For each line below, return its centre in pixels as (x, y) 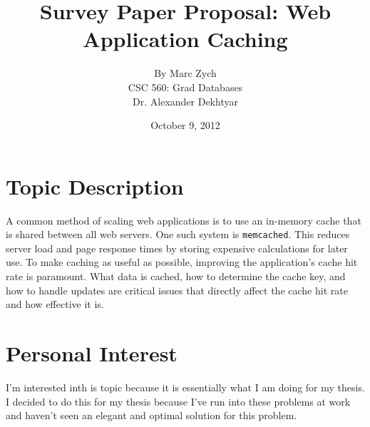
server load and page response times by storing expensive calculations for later (177, 248)
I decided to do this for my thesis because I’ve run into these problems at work (178, 401)
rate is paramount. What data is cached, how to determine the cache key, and (176, 276)
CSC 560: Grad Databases (185, 87)
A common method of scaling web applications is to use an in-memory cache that (184, 220)
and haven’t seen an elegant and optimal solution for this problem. (151, 415)
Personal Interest (92, 353)
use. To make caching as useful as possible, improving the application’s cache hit (182, 262)
